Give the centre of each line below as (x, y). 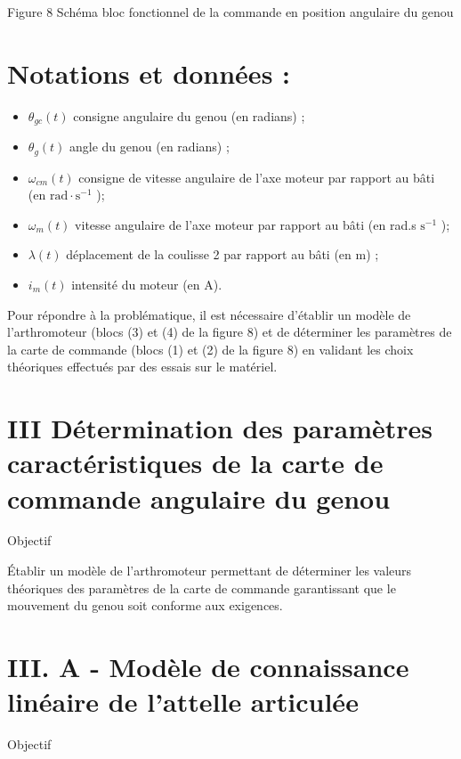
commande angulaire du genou (199, 498)
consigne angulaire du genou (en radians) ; (189, 115)
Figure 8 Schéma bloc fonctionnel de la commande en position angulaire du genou (230, 12)
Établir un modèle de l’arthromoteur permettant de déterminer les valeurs (210, 571)
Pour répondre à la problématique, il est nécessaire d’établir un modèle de (209, 314)
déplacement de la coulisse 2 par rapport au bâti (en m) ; (222, 254)
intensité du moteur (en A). (147, 284)
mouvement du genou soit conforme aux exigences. (145, 605)
